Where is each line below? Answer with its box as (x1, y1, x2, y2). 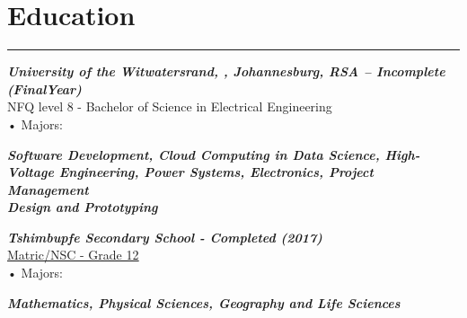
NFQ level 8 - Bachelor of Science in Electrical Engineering (7, 97, 332, 116)
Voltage (7, 163, 54, 181)
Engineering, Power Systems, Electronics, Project (58, 163, 374, 181)
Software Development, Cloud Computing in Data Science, (7, 145, 380, 163)
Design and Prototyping (7, 198, 158, 216)
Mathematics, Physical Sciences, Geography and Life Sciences (7, 293, 401, 312)
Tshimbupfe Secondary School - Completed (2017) (7, 227, 322, 246)
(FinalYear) (7, 79, 82, 98)
